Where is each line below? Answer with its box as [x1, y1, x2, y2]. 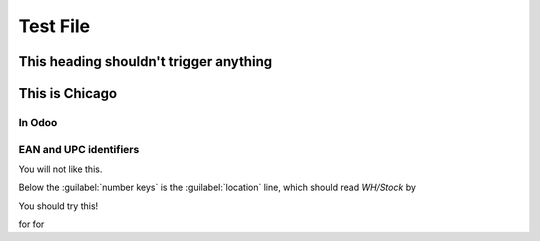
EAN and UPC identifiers [18, 142, 140, 156]
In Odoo [18, 115, 58, 129]
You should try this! [18, 200, 99, 212]
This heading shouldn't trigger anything [18, 53, 273, 70]
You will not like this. [18, 163, 103, 175]
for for [18, 218, 45, 230]
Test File [18, 15, 91, 37]
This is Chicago [18, 85, 118, 102]
